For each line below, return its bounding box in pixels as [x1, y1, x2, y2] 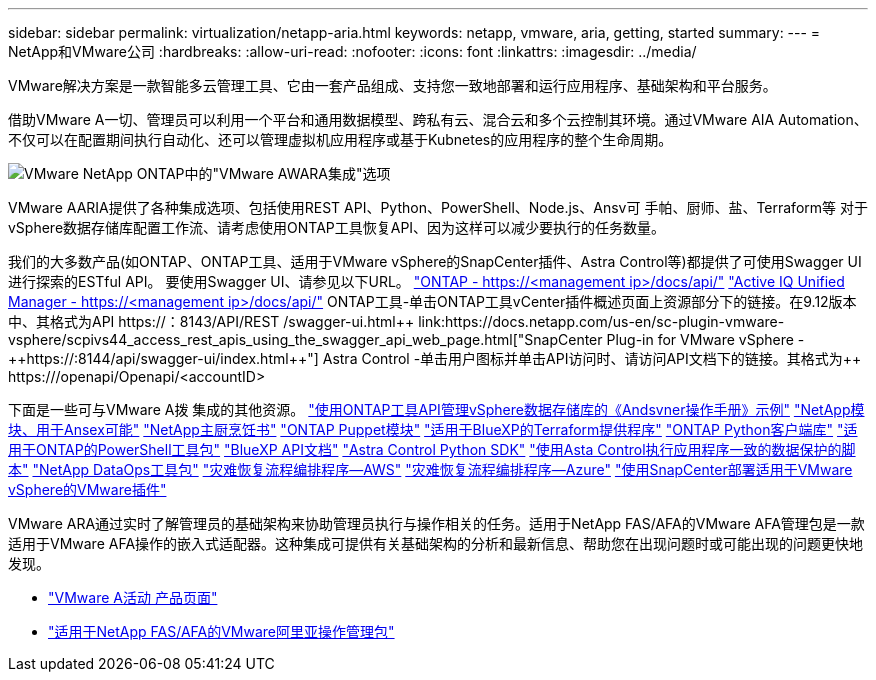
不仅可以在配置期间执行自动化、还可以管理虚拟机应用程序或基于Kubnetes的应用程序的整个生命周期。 [8, 131, 673, 148]
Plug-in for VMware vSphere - [606, 331, 805, 348]
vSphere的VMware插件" [8, 481, 167, 498]
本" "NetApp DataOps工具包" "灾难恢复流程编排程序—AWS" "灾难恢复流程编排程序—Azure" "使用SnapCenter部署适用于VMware [8, 461, 853, 478]
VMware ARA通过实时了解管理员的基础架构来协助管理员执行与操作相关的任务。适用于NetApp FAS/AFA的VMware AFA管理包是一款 [8, 515, 865, 532]
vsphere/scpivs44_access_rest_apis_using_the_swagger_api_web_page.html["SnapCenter [8, 331, 603, 348]
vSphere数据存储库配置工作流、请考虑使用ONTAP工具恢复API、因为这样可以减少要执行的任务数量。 [8, 219, 666, 236]
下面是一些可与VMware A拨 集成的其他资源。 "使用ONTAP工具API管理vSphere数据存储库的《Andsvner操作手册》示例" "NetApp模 [8, 401, 865, 418]
